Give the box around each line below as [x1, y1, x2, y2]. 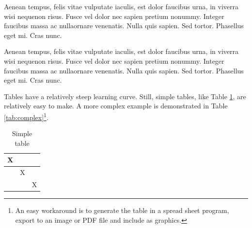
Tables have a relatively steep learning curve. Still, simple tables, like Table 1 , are [4, 91, 246, 101]
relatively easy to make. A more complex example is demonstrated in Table [4, 101, 228, 111]
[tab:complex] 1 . [4, 110, 48, 122]
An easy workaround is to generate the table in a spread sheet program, [15, 205, 229, 215]
